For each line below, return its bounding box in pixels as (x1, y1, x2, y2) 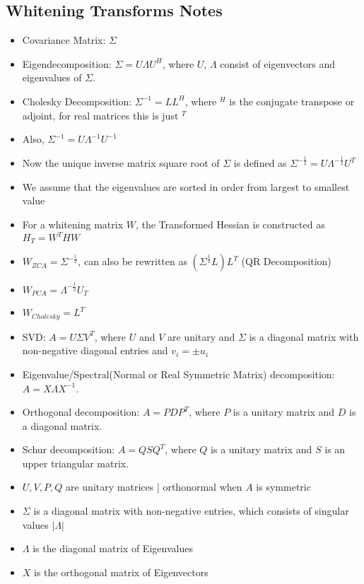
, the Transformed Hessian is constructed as (135, 216, 325, 231)
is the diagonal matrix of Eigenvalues (33, 541, 193, 556)
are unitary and (168, 329, 235, 344)
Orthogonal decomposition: (22, 404, 140, 419)
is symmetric (256, 479, 311, 494)
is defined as (233, 156, 287, 170)
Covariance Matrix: (22, 33, 106, 47)
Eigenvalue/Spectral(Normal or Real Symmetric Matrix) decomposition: (22, 366, 335, 381)
